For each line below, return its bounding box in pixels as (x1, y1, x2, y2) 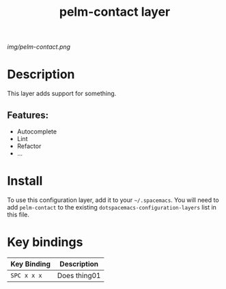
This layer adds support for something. (7, 90, 117, 98)
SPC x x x (10, 271, 42, 279)
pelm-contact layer (59, 4, 171, 20)
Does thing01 (57, 271, 101, 280)
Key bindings (7, 234, 83, 250)
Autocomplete (16, 127, 57, 136)
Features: (7, 109, 49, 121)
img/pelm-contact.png (7, 42, 70, 51)
